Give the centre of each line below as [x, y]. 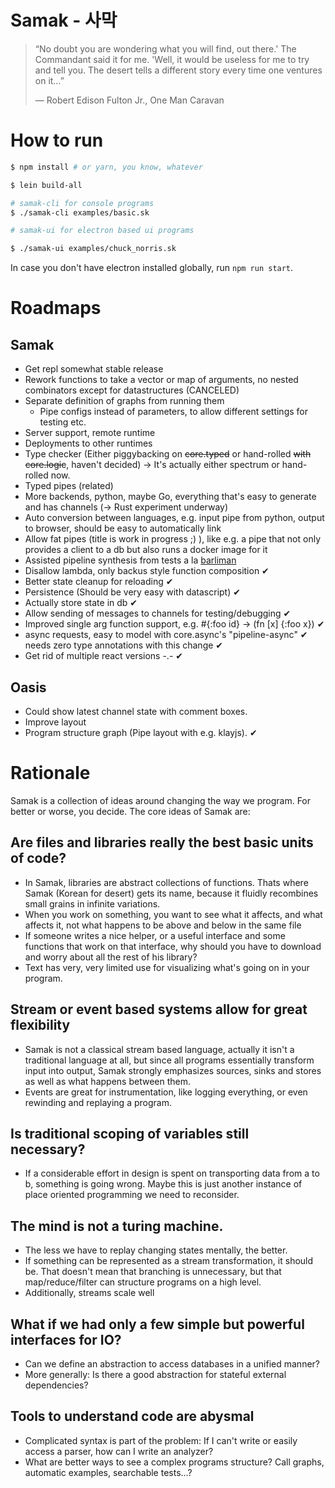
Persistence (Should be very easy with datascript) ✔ [132, 592]
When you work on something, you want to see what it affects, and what [173, 914]
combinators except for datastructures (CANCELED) [132, 390]
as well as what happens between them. [107, 1081]
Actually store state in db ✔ [81, 603]
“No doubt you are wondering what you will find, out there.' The [165, 48]
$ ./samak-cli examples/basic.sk [80, 212]
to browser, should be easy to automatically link [123, 528]
